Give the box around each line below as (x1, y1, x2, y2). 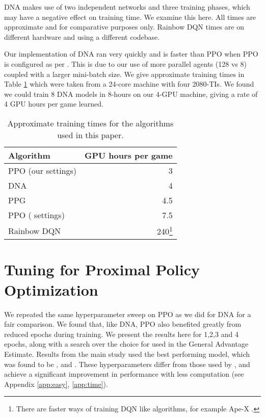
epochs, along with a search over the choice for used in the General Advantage (4, 338, 249, 349)
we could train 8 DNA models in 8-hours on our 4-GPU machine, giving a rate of (4, 88, 258, 99)
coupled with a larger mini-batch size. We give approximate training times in (4, 68, 245, 79)
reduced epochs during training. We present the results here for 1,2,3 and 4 (4, 328, 238, 339)
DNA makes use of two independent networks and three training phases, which (4, 2, 250, 12)
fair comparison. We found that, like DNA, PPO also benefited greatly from (4, 319, 242, 329)
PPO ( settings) (8, 209, 65, 221)
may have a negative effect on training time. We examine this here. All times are (4, 11, 256, 22)
